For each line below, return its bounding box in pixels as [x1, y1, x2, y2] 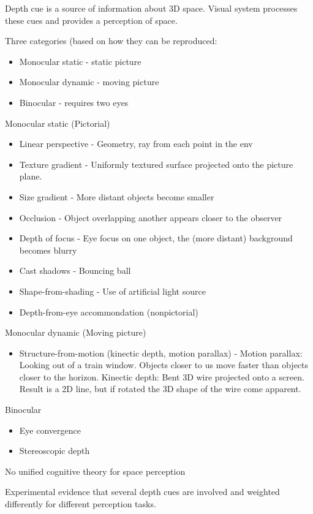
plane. [19, 170, 42, 183]
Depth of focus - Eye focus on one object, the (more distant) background [19, 232, 293, 244]
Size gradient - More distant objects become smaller [19, 190, 214, 203]
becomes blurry [19, 243, 77, 256]
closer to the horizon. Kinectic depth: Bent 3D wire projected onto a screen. [19, 370, 304, 383]
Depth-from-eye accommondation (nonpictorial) [19, 305, 198, 318]
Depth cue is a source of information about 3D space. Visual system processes [5, 2, 298, 14]
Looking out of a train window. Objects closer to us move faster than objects [19, 358, 309, 371]
